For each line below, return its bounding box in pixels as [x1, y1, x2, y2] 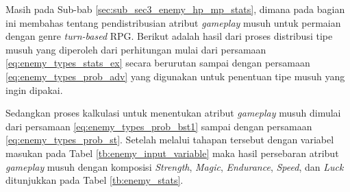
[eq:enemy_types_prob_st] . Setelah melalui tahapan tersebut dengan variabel [5, 132, 334, 147]
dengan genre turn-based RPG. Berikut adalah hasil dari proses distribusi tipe [5, 29, 333, 43]
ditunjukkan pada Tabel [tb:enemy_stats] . [5, 173, 184, 187]
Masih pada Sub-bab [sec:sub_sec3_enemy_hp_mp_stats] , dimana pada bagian [5, 2, 345, 16]
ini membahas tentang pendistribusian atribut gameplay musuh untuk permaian [5, 15, 341, 29]
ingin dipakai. [5, 82, 63, 97]
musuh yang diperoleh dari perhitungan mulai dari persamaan [5, 42, 266, 56]
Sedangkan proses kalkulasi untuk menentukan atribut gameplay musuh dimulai [5, 106, 341, 120]
